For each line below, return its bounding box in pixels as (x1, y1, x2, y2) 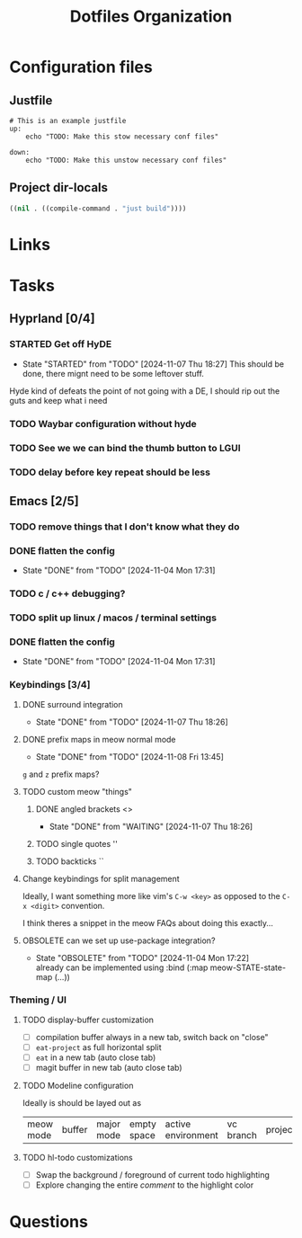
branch (226, 1129, 258, 1142)
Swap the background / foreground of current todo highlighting (35, 1170, 270, 1180)
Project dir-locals (9, 180, 109, 195)
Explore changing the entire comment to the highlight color (35, 1180, 254, 1190)
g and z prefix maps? (22, 769, 100, 779)
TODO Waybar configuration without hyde (9, 417, 198, 430)
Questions (9, 1212, 88, 1233)
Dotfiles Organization (69, 6, 233, 27)
